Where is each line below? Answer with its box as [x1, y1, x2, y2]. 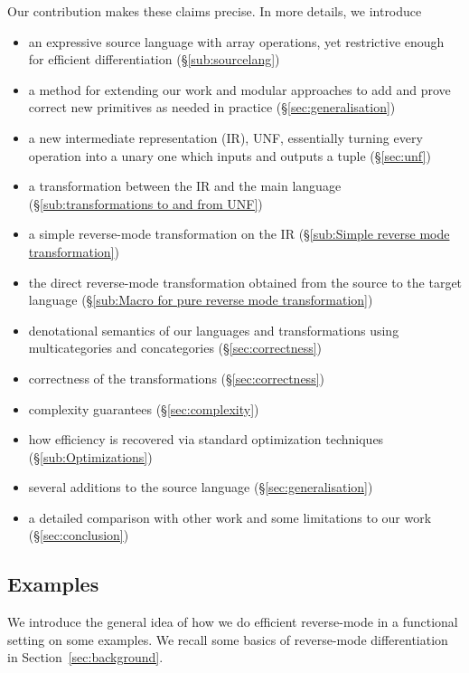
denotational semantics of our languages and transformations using [28, 320, 399, 339]
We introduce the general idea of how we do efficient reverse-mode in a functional [7, 612, 458, 631]
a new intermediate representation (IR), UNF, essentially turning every [28, 128, 423, 147]
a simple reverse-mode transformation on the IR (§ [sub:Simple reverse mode [28, 224, 450, 243]
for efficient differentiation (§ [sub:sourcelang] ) [28, 50, 280, 69]
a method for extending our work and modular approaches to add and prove [28, 80, 451, 99]
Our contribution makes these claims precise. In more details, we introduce [7, 2, 422, 20]
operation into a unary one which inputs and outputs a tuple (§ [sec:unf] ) [28, 146, 431, 165]
